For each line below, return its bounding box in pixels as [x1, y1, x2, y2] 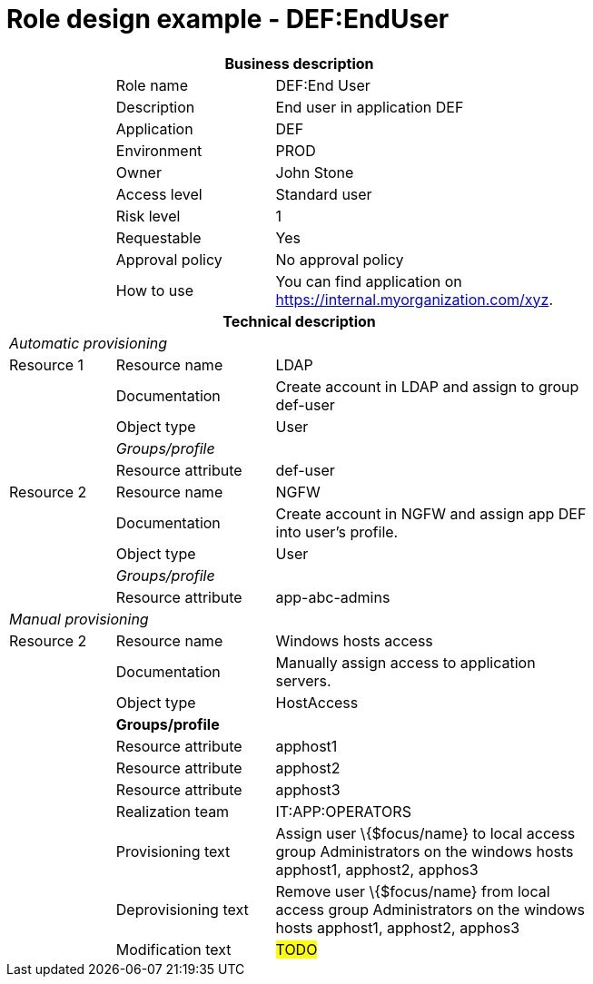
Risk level [115, 206, 181, 225]
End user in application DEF [275, 97, 464, 116]
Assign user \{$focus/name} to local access [275, 823, 576, 842]
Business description [224, 54, 374, 73]
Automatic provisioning [9, 333, 168, 352]
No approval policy [275, 250, 404, 269]
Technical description [222, 311, 376, 330]
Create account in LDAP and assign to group [275, 377, 579, 396]
